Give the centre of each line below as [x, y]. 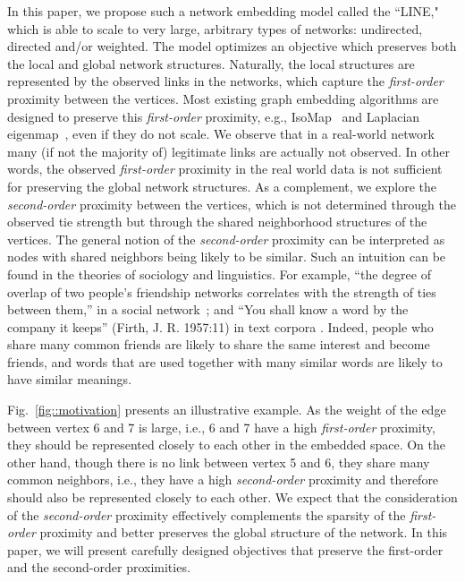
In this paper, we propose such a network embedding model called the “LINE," [223, 11]
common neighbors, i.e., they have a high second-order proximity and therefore [223, 479]
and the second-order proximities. [99, 567]
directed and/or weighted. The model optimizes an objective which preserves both [232, 46]
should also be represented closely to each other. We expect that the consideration [232, 497]
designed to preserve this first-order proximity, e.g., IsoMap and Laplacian [214, 116]
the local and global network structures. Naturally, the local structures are [211, 63]
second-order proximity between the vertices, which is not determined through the [232, 204]
